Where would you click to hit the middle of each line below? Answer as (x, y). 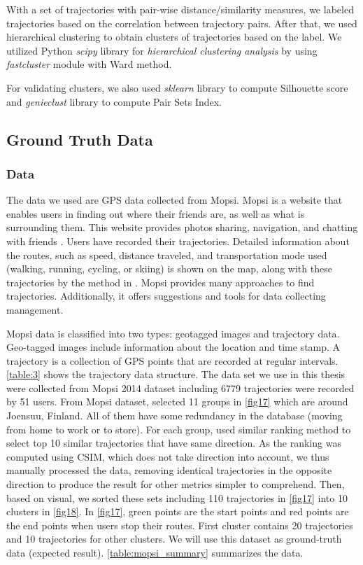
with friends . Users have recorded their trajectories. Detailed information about (178, 240)
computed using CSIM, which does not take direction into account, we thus (168, 456)
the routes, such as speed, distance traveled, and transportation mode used (167, 254)
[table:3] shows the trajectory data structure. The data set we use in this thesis (176, 374)
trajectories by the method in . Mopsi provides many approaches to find (161, 282)
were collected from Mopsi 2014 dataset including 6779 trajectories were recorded (180, 388)
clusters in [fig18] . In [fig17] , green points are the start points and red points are (178, 511)
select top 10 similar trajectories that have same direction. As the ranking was (174, 443)
